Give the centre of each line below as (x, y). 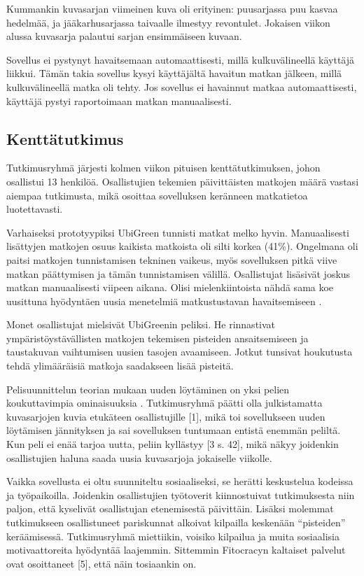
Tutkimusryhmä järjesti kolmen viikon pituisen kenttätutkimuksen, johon (163, 168)
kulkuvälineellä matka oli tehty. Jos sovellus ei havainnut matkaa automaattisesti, (182, 86)
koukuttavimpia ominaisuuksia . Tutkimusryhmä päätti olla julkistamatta (164, 403)
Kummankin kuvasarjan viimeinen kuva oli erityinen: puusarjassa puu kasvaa (172, 8)
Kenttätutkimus (65, 138)
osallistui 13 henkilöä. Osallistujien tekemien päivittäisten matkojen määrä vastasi (183, 181)
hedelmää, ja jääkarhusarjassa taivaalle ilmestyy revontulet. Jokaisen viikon (168, 22)
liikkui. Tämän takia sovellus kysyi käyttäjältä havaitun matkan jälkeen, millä (174, 73)
